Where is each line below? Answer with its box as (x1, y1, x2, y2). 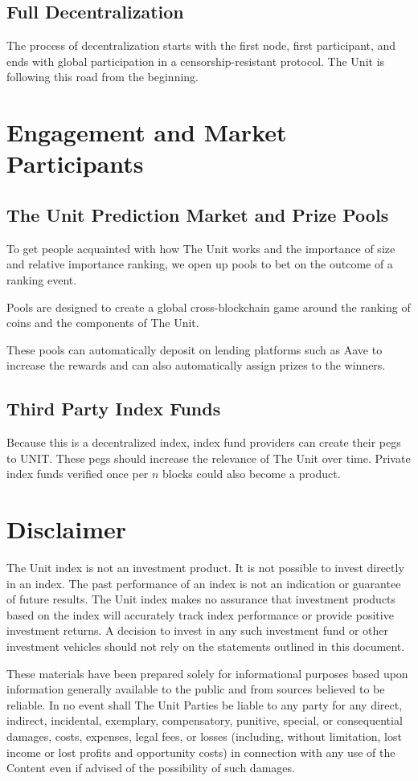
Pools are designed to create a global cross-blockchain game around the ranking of (6, 298, 411, 315)
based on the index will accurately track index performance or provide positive (6, 606, 394, 623)
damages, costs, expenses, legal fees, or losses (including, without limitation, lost (6, 727, 402, 744)
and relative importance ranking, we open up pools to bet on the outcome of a (6, 256, 393, 272)
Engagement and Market (6, 116, 287, 149)
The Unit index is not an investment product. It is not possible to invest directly (6, 559, 404, 576)
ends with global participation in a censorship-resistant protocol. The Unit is (6, 52, 385, 69)
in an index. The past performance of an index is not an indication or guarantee (6, 575, 401, 591)
